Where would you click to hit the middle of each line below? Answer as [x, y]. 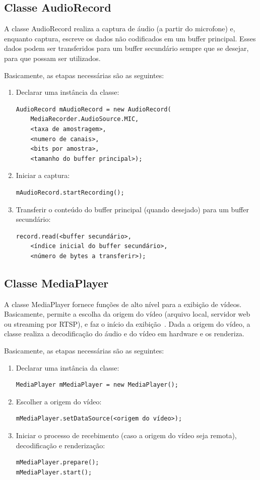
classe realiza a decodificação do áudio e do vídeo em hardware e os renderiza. [124, 334]
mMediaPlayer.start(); [54, 472]
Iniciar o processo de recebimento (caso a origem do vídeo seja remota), [126, 435]
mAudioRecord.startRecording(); [70, 192]
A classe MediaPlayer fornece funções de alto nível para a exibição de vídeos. [123, 304]
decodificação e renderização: [60, 445]
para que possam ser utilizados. [52, 58]
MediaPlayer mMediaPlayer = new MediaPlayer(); [97, 385]
